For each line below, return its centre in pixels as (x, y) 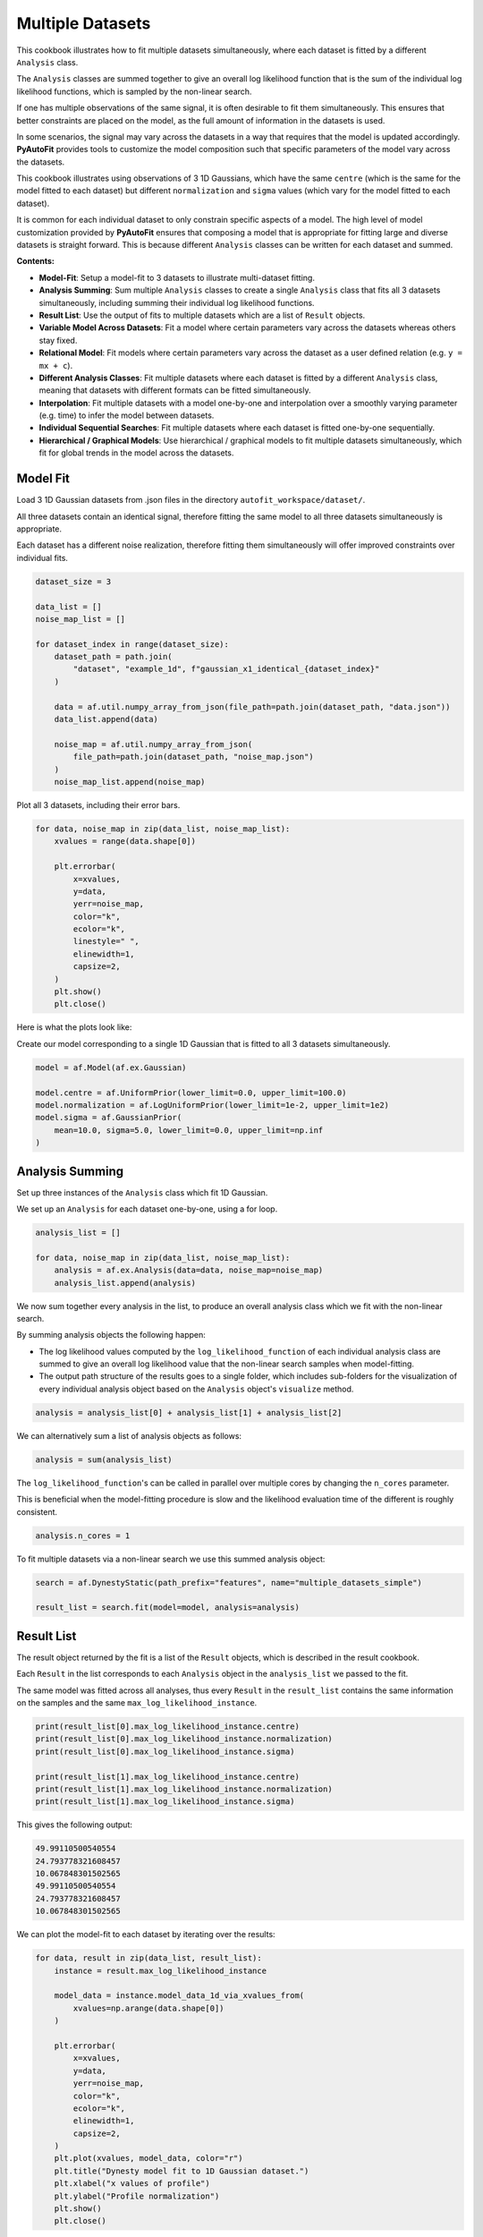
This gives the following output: (75, 1824)
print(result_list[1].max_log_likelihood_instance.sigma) (165, 1802)
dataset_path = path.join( (114, 657)
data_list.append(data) (106, 719)
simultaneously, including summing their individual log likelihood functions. (177, 302)
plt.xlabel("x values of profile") (132, 2184)
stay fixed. (58, 340)
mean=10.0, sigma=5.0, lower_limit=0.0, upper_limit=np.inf (189, 1130)
